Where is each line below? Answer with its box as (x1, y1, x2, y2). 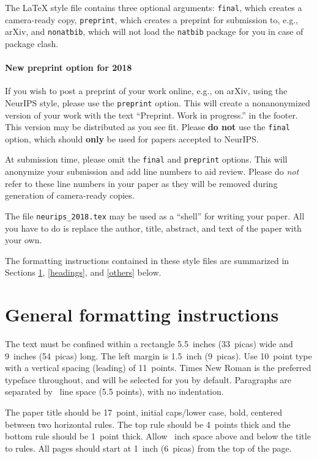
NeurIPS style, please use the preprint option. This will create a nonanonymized (5, 96, 310, 109)
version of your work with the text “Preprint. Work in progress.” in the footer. (5, 108, 298, 121)
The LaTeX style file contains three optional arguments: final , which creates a (5, 1, 302, 13)
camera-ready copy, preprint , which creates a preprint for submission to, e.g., (5, 13, 298, 26)
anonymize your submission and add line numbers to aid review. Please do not (5, 165, 299, 178)
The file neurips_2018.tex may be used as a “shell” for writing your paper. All (5, 209, 305, 222)
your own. (5, 233, 42, 246)
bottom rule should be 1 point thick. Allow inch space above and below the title (5, 430, 311, 442)
